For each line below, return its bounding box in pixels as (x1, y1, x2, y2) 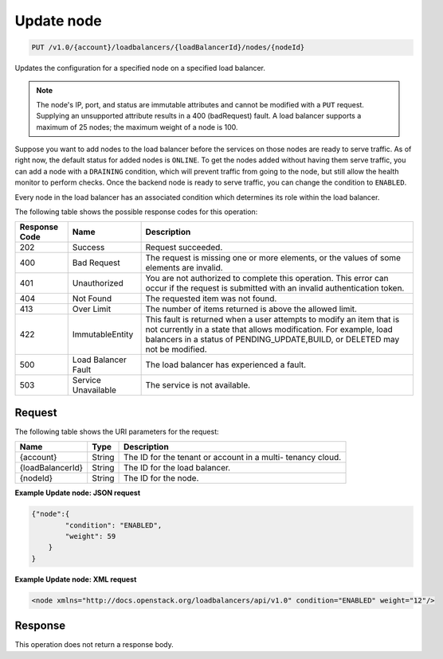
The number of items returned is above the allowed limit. (145, 303, 358, 314)
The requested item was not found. (145, 293, 277, 304)
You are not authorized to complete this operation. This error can (145, 273, 389, 284)
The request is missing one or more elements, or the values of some (145, 252, 402, 263)
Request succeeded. (145, 242, 223, 253)
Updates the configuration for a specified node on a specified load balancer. (14, 64, 266, 73)
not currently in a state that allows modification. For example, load (145, 324, 394, 335)
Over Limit (72, 303, 112, 314)
